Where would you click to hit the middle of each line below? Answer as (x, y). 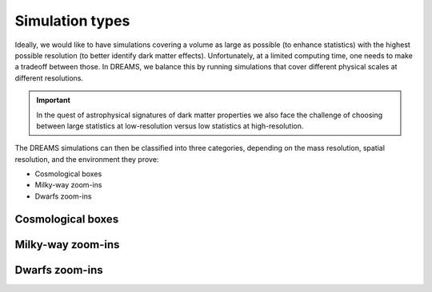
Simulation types (72, 21)
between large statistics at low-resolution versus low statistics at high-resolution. (170, 126)
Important (54, 101)
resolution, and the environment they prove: (87, 159)
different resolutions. (49, 78)
